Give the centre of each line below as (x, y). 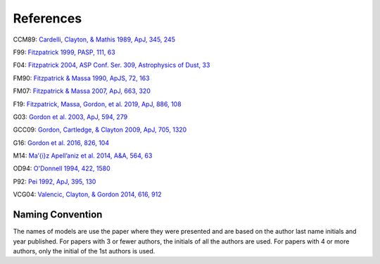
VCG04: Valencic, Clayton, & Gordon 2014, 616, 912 (87, 194)
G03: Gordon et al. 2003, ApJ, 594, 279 (70, 117)
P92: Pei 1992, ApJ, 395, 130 (55, 181)
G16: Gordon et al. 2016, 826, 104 (61, 143)
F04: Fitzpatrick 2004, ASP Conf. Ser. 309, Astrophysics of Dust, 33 (112, 65)
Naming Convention (58, 215)
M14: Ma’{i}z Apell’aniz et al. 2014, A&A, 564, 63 (83, 156)
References (47, 18)
